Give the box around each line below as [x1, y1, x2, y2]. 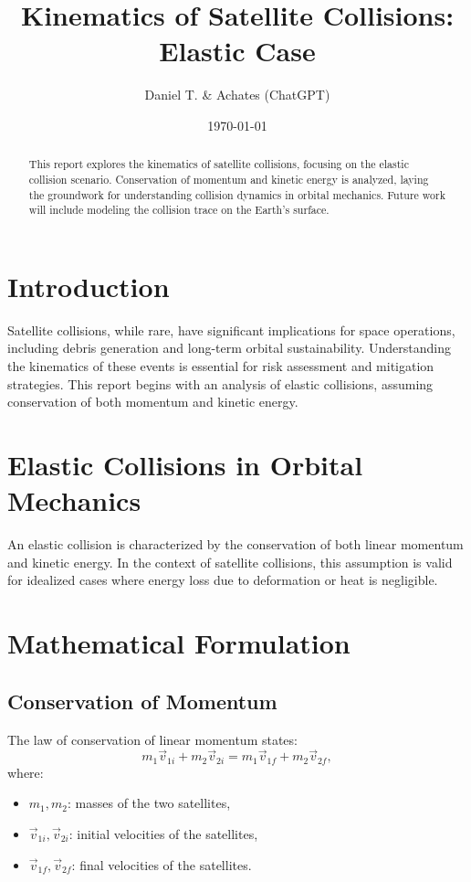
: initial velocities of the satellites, [68, 824, 258, 843]
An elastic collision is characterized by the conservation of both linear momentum [7, 535, 464, 554]
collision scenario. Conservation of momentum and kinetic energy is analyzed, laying [28, 171, 429, 186]
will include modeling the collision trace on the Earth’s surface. [28, 202, 330, 218]
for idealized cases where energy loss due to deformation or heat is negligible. [7, 570, 438, 590]
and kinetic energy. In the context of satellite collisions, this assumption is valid [7, 552, 453, 571]
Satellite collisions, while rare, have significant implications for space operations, [7, 320, 455, 339]
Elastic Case [159, 32, 316, 69]
